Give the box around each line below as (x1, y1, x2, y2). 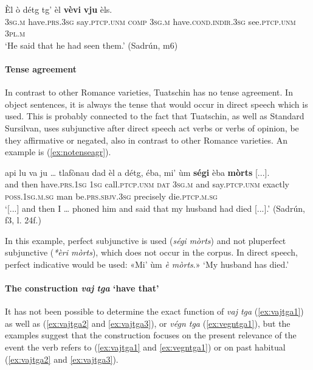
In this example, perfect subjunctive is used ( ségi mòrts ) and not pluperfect (5, 234, 286, 246)
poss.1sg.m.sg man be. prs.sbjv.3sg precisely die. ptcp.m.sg (5, 189, 218, 202)
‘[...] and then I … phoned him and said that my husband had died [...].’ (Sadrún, (5, 201, 305, 214)
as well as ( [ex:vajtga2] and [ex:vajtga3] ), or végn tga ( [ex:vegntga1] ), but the (5, 316, 291, 329)
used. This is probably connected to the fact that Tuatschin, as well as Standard (5, 110, 304, 122)
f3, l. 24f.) (5, 214, 41, 226)
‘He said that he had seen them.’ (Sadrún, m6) (5, 38, 178, 51)
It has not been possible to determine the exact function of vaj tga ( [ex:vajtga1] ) (5, 305, 304, 318)
